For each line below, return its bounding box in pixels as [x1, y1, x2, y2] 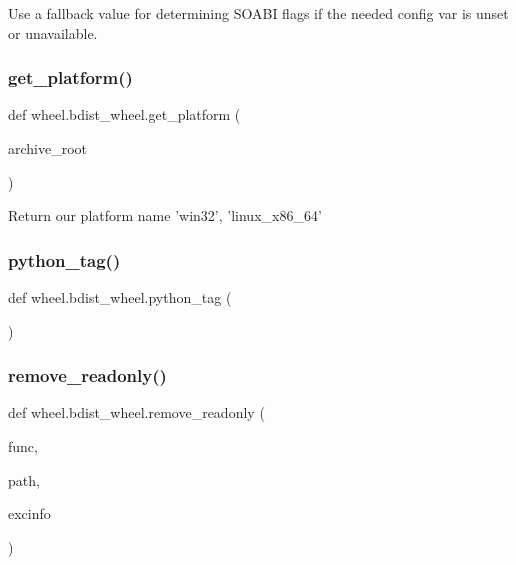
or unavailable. [8, 22, 98, 43]
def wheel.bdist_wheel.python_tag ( [8, 287, 232, 307]
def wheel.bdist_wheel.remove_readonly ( [8, 402, 265, 423]
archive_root [8, 138, 88, 158]
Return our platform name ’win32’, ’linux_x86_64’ [8, 205, 322, 226]
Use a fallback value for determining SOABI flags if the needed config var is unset [8, 3, 509, 23]
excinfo [8, 503, 51, 524]
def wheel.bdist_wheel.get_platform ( [8, 104, 241, 125]
